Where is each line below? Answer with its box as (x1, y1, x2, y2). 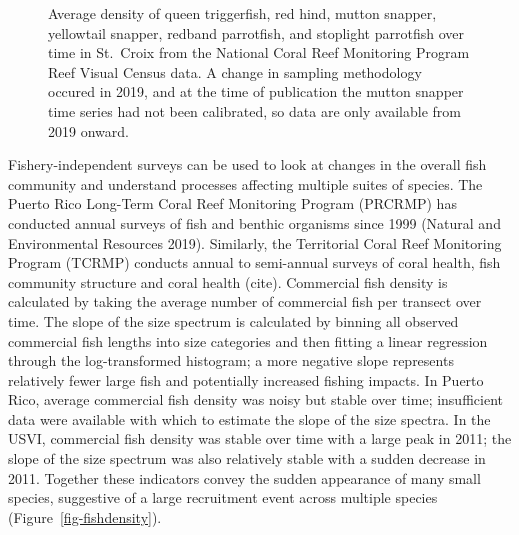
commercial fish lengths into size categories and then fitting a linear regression (8, 330, 488, 351)
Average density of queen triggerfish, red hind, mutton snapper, (48, 3, 437, 23)
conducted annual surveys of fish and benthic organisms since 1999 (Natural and (8, 212, 501, 233)
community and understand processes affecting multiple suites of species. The (8, 173, 483, 194)
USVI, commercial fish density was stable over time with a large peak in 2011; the (8, 428, 512, 449)
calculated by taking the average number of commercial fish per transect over (8, 291, 482, 312)
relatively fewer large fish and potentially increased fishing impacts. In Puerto (8, 369, 484, 390)
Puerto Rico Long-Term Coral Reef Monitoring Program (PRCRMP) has (8, 193, 457, 214)
